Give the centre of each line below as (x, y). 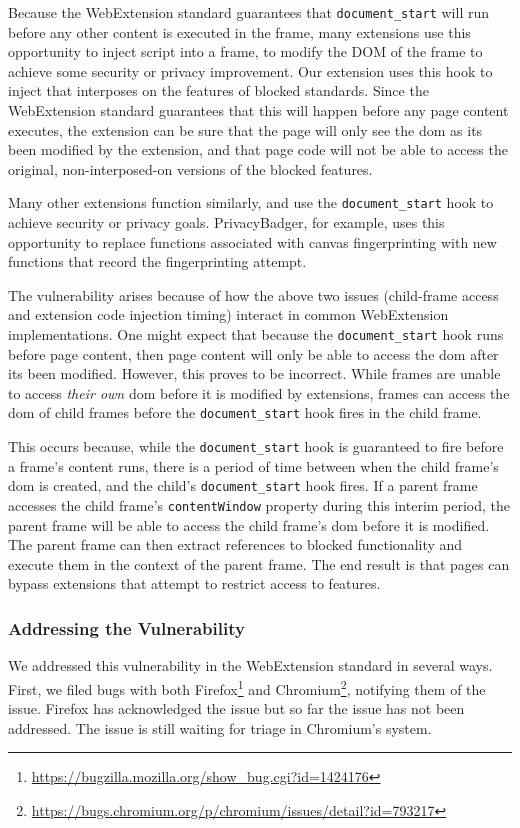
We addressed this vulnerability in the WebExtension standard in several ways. (250, 665)
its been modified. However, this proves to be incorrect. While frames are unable (254, 373)
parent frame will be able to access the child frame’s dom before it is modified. (249, 524)
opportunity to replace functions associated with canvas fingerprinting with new (252, 241)
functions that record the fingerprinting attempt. (157, 261)
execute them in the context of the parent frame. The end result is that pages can (259, 563)
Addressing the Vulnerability (126, 627)
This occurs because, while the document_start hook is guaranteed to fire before (256, 446)
